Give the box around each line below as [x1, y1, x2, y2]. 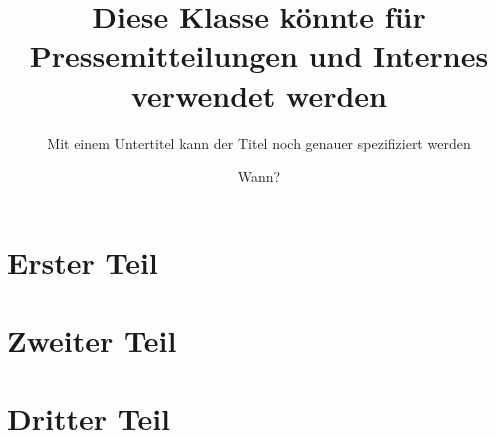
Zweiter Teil [7, 320, 177, 361]
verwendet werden [131, 74, 387, 115]
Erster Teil [7, 241, 158, 282]
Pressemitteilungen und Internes [29, 35, 489, 76]
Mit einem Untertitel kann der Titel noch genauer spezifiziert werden [47, 132, 471, 153]
